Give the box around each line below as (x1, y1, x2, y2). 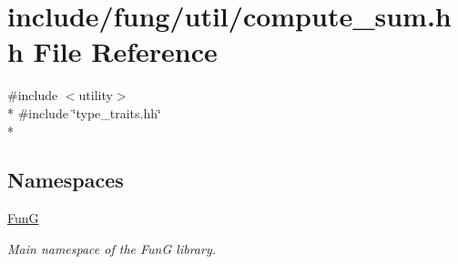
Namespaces (7, 166, 124, 194)
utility (78, 86, 113, 105)
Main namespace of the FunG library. (7, 239, 216, 258)
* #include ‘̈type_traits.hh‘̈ (7, 103, 161, 122)
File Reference (33, 33, 218, 70)
